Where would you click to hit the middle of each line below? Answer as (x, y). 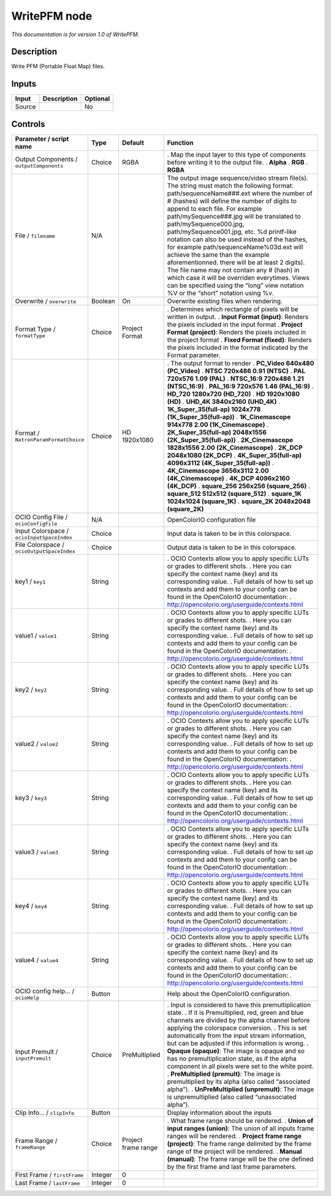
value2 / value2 (36, 744)
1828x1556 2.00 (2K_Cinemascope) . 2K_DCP (235, 447)
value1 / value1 (36, 635)
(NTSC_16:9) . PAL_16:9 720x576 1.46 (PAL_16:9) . (240, 386)
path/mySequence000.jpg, (206, 224)
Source (25, 107)
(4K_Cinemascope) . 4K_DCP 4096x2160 (229, 478)
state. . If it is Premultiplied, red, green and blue (235, 1013)
